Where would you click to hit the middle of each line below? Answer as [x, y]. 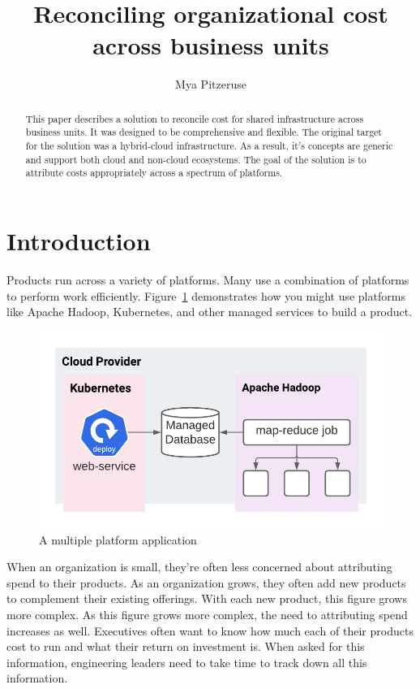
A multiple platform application [118, 539]
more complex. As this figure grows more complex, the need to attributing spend [207, 614]
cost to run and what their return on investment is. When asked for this [186, 646]
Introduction [79, 240]
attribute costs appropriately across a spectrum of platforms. [154, 173]
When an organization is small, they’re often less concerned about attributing [199, 567]
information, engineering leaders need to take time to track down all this [187, 662]
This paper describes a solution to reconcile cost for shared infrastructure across [195, 118]
